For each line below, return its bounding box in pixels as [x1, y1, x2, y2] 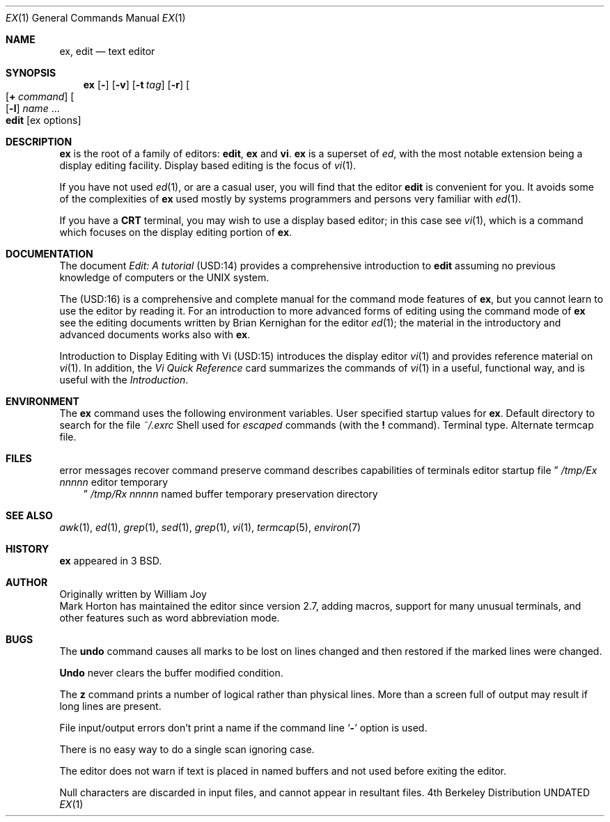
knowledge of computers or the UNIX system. [59, 271, 269, 283]
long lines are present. [59, 700, 162, 712]
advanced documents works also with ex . [59, 329, 251, 340]
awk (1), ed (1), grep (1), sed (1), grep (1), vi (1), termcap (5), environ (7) [59, 521, 361, 533]
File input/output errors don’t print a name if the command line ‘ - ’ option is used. [59, 722, 428, 734]
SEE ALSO [6, 509, 53, 521]
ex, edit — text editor [59, 45, 155, 57]
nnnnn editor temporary [59, 476, 169, 488]
